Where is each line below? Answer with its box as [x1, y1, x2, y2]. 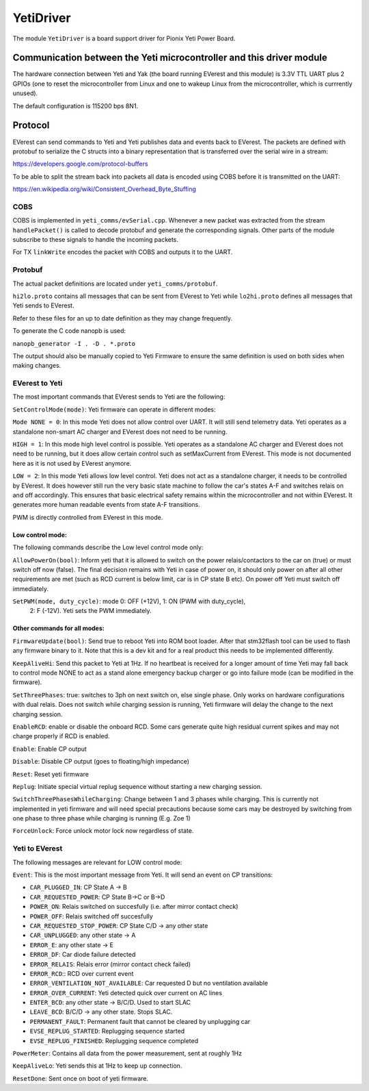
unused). [12, 89, 38, 97]
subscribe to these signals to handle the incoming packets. [12, 236, 179, 244]
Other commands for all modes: [12, 624, 105, 633]
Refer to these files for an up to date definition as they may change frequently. [12, 314, 232, 322]
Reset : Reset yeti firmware [12, 770, 89, 778]
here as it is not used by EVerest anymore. [12, 459, 132, 467]
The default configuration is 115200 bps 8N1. [12, 101, 139, 110]
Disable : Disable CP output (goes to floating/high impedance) [12, 757, 190, 766]
